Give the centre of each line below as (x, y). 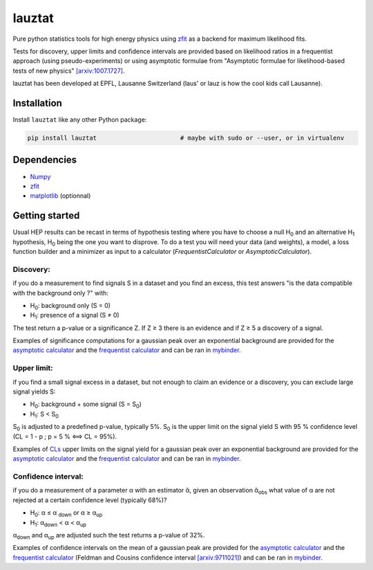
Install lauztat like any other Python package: (80, 120)
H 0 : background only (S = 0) (70, 306)
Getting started (46, 215)
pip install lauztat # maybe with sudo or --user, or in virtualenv (186, 138)
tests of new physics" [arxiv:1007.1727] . (69, 71)
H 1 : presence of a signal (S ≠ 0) (75, 316)
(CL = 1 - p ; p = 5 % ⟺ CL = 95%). (65, 436)
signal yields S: (34, 392)
